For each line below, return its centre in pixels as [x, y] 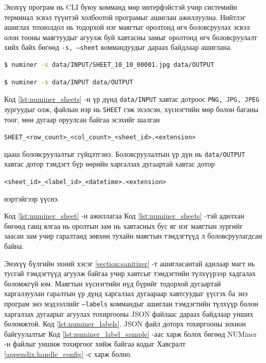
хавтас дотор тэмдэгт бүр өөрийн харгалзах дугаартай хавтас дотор [110, 164]
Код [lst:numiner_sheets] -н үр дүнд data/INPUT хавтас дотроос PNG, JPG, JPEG [132, 99]
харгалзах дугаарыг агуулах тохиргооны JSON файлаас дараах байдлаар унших [129, 313]
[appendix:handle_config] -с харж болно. [68, 354]
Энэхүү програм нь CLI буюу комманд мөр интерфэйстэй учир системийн [121, 7]
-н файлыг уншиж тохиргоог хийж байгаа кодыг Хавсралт [95, 344]
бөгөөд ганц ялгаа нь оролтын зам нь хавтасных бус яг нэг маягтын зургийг [123, 225]
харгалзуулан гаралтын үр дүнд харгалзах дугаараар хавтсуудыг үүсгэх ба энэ [126, 293]
